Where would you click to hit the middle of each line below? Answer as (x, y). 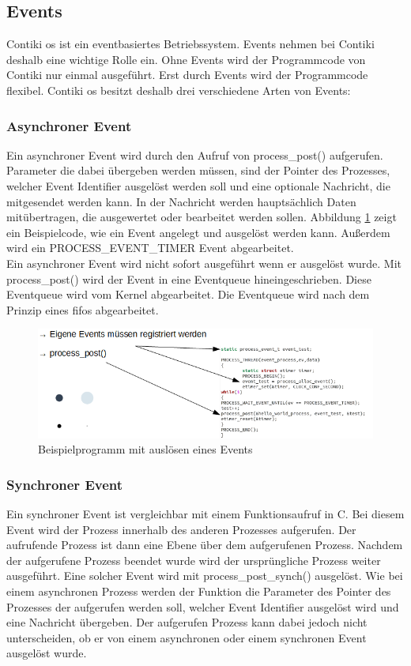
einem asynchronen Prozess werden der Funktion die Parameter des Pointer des (199, 591)
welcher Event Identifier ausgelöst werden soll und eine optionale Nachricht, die (198, 185)
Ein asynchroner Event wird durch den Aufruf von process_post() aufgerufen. (195, 154)
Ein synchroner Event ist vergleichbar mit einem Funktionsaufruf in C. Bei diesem (205, 513)
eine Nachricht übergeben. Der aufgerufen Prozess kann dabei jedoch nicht (187, 622)
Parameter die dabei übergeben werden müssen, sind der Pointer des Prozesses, (198, 170)
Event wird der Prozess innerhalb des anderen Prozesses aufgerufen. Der (181, 529)
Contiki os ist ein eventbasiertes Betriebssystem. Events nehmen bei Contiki (190, 44)
